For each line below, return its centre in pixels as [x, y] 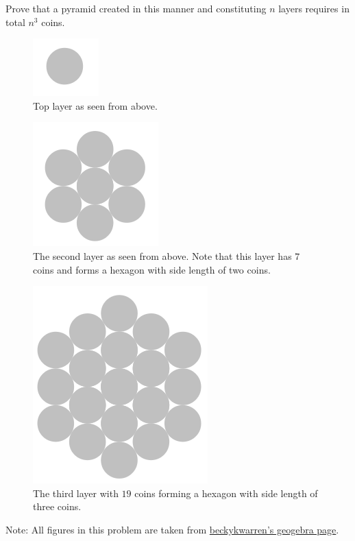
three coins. [57, 506]
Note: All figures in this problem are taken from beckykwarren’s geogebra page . [172, 529]
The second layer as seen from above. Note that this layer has [162, 255]
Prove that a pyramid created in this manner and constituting [136, 8]
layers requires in [314, 8]
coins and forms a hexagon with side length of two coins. [152, 269]
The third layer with [76, 493]
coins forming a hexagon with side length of [226, 493]
